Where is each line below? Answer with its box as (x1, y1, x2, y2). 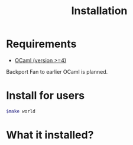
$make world (6, 108, 35, 114)
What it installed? (6, 128, 94, 141)
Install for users (6, 89, 85, 103)
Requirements (6, 37, 77, 51)
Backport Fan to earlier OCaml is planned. (6, 68, 108, 75)
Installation (71, 4, 128, 18)
